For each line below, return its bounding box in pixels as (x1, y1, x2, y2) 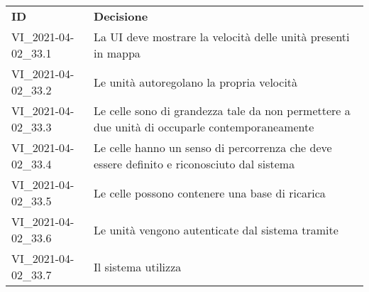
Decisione (94, 8, 148, 24)
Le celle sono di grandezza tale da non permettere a (94, 102, 351, 119)
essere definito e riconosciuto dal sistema (94, 156, 295, 172)
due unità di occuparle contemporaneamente (94, 119, 314, 135)
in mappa (94, 45, 141, 61)
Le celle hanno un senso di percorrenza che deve (94, 139, 332, 156)
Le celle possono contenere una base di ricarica (94, 184, 326, 201)
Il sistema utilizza (94, 258, 182, 275)
